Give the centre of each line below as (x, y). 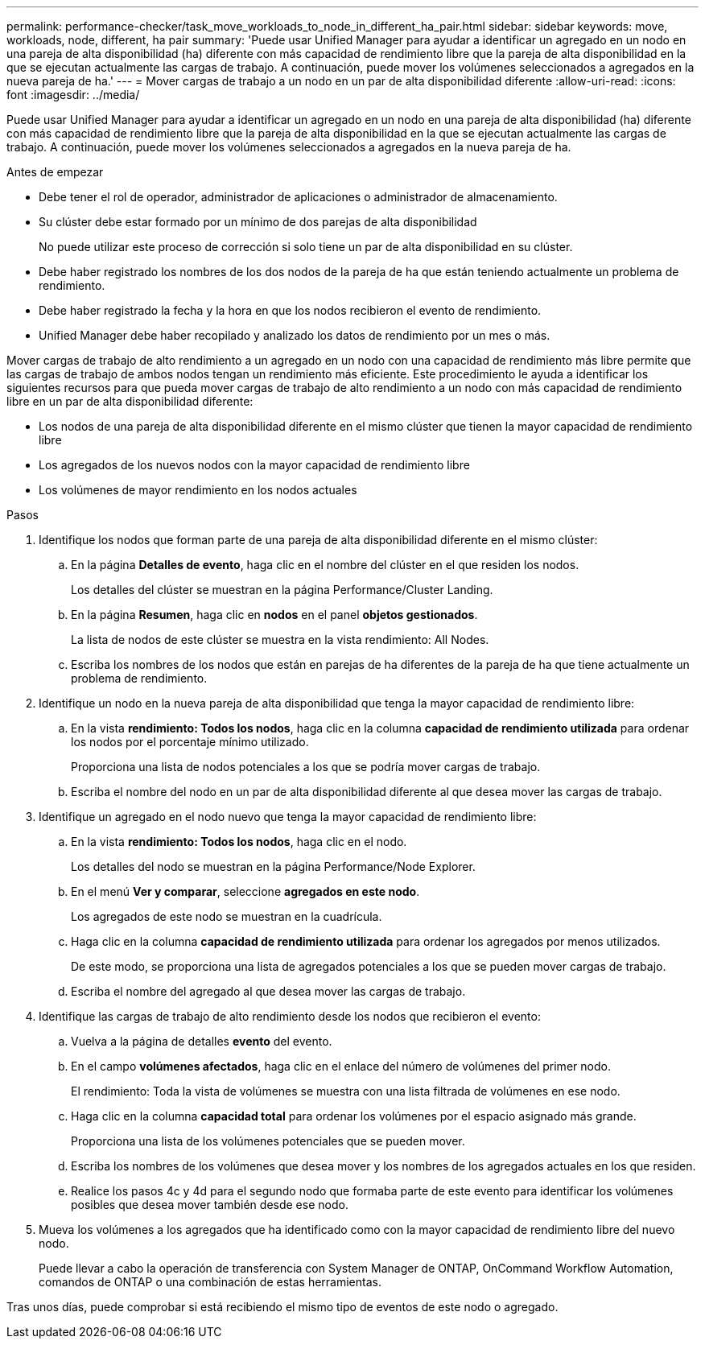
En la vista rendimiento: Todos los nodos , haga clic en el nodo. (239, 842)
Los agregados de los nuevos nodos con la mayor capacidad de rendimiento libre (254, 465)
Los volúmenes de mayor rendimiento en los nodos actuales (198, 490)
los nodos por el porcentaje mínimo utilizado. (190, 742)
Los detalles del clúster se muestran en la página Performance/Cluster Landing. (282, 590)
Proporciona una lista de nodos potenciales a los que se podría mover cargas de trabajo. (306, 767)
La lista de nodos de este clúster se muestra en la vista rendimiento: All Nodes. (280, 639)
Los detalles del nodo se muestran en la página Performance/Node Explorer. (273, 866)
